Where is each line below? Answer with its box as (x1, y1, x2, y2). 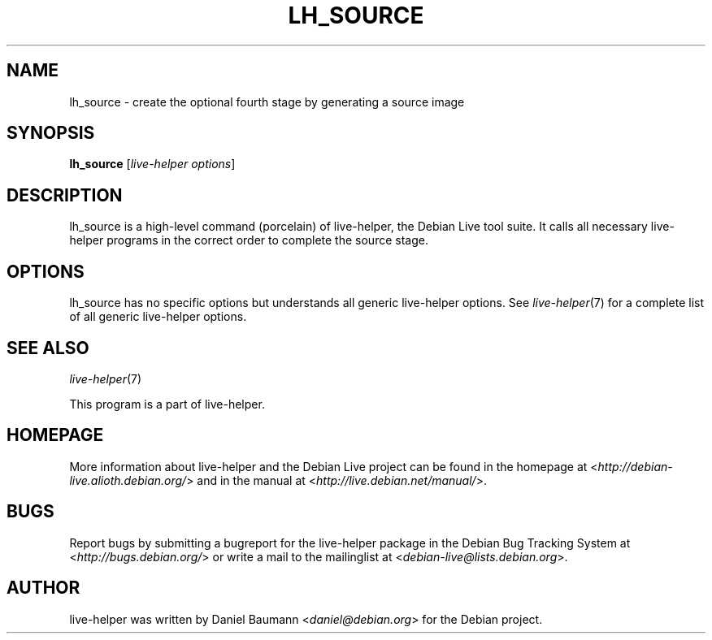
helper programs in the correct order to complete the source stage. (69, 233, 428, 248)
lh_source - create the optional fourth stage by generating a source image (69, 94, 465, 109)
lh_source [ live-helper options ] (69, 157, 236, 171)
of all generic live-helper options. (69, 309, 247, 324)
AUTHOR (7, 577, 80, 599)
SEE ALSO (7, 337, 89, 358)
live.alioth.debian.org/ (69, 473, 187, 487)
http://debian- (597, 459, 673, 474)
